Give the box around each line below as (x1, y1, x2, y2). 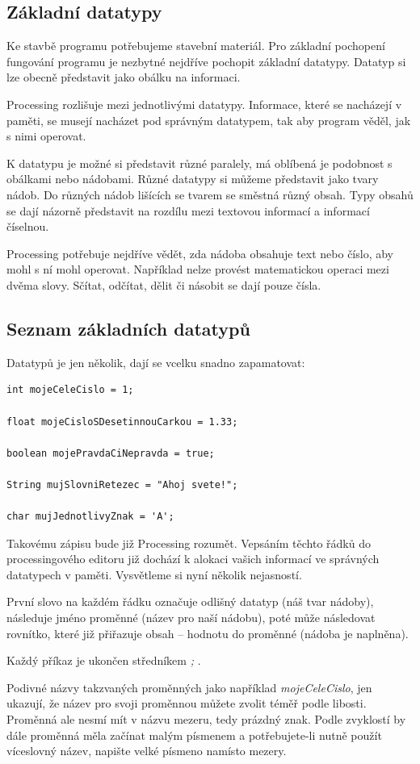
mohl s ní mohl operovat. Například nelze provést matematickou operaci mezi (6, 261, 389, 278)
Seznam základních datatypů (6, 315, 250, 340)
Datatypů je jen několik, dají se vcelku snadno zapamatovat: (6, 353, 305, 370)
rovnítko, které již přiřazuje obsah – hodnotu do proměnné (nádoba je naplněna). (6, 624, 409, 641)
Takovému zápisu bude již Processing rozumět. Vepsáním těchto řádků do (6, 534, 371, 551)
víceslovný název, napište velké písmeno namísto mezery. (6, 742, 287, 759)
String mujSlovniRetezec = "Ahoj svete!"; (6, 478, 238, 491)
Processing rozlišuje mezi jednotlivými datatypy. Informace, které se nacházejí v (6, 95, 402, 112)
